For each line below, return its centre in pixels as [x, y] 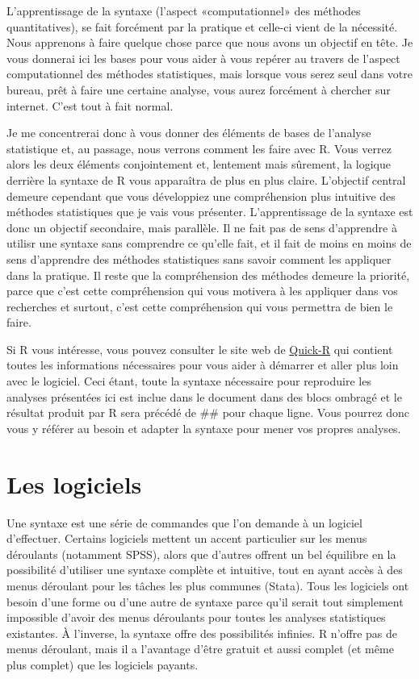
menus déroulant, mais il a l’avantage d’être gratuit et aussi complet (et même [200, 649]
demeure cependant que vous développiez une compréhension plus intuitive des [201, 196]
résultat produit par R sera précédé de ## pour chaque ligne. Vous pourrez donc [208, 412]
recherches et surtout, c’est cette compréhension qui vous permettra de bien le [200, 306]
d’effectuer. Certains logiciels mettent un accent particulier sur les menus [187, 538]
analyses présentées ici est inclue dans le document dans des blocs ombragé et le [204, 396]
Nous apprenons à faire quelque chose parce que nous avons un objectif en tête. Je [210, 42]
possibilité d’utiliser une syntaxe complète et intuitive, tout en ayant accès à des [205, 570]
